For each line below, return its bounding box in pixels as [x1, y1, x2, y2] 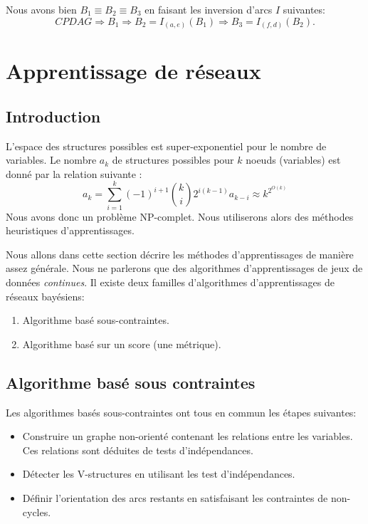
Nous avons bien [6, 2, 77, 16]
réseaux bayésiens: [6, 288, 85, 303]
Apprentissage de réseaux [6, 56, 261, 85]
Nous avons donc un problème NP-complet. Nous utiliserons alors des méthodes [6, 209, 354, 224]
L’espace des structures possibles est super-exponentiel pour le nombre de [6, 138, 327, 153]
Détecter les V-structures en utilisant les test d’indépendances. [22, 466, 295, 481]
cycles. [22, 504, 51, 519]
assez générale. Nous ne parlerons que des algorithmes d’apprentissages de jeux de [6, 261, 363, 276]
